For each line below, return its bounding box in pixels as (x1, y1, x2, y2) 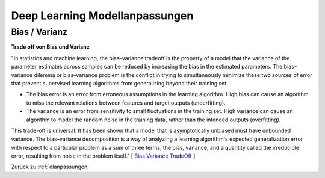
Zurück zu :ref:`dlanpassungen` (11, 163, 90, 171)
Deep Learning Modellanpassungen (11, 9, 194, 22)
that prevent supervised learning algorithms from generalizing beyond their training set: (11, 79, 228, 87)
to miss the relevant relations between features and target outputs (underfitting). (26, 99, 226, 106)
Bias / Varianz (11, 26, 68, 37)
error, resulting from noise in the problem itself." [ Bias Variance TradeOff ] (11, 152, 196, 159)
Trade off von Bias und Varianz (11, 43, 90, 51)
